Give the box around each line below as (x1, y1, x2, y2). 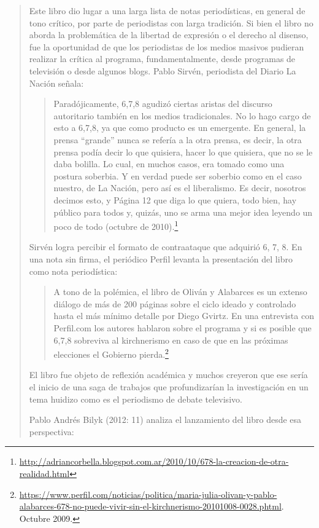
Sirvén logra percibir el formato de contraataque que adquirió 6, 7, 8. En (29, 240, 302, 253)
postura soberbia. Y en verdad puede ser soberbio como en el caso (53, 169, 302, 182)
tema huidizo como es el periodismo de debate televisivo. (29, 392, 242, 405)
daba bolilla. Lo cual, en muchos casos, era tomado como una (53, 157, 285, 170)
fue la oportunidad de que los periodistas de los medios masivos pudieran (29, 40, 304, 53)
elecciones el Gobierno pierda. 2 (53, 346, 169, 360)
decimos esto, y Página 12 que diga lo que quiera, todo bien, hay (53, 193, 297, 206)
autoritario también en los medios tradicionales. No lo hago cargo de (53, 109, 311, 122)
